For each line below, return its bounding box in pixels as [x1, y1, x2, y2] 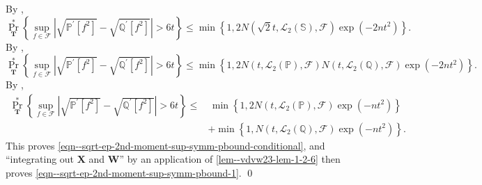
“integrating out [6, 152, 75, 166]
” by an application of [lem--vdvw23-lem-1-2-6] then [119, 152, 341, 166]
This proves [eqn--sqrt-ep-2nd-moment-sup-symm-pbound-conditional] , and [6, 138, 325, 152]
